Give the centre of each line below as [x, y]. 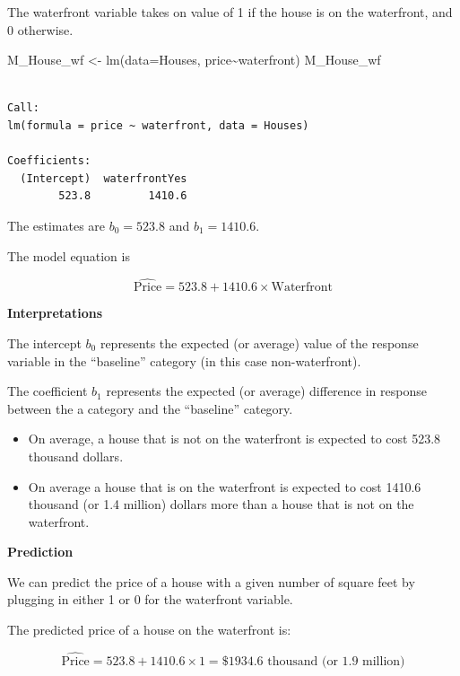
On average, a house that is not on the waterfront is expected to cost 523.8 [234, 439]
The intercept [44, 342]
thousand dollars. [76, 456]
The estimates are [56, 225]
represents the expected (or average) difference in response [266, 391]
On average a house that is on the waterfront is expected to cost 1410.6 [225, 486]
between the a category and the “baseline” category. [150, 408]
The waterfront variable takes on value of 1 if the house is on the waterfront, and [230, 12]
